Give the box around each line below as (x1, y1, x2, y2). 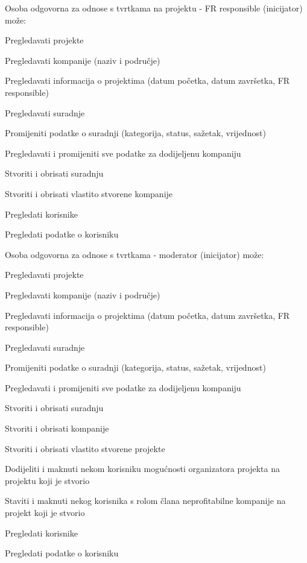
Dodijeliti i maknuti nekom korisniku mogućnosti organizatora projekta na (5, 462, 280, 475)
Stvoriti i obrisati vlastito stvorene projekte (5, 442, 165, 454)
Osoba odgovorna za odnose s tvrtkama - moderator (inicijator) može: (5, 248, 264, 260)
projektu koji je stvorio (5, 474, 90, 486)
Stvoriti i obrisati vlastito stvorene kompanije (5, 187, 173, 200)
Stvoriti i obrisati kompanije (5, 422, 109, 435)
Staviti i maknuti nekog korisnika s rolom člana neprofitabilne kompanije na (5, 494, 286, 507)
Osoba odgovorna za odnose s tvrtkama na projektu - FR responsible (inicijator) (5, 2, 303, 14)
